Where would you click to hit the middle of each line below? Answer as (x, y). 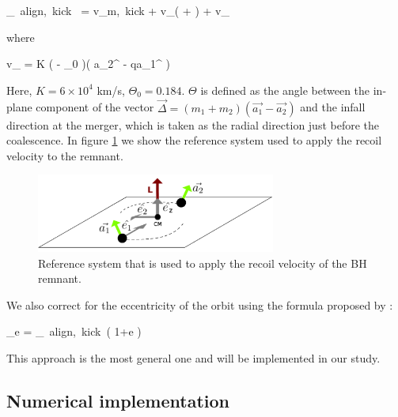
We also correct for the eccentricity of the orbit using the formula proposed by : (200, 304)
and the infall (333, 107)
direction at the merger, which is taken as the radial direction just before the (193, 124)
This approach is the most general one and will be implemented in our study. (193, 358)
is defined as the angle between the (285, 90)
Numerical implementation (118, 400)
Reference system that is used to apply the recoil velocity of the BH (203, 263)
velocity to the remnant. (65, 155)
